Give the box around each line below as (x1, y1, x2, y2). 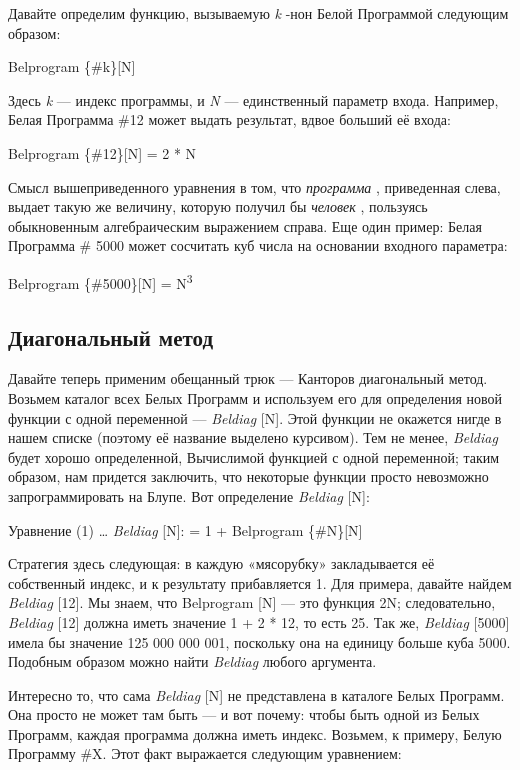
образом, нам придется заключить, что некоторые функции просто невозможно (8, 466, 489, 487)
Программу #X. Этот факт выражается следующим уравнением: (8, 743, 402, 764)
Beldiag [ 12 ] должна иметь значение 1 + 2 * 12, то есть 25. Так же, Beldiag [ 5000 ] (8, 611, 510, 632)
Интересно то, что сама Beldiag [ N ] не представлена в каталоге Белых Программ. (8, 684, 505, 705)
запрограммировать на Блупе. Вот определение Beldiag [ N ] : (8, 485, 370, 506)
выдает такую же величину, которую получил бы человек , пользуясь (8, 196, 428, 217)
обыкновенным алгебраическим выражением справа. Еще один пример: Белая (8, 215, 482, 236)
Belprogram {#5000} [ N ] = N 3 (8, 269, 193, 293)
